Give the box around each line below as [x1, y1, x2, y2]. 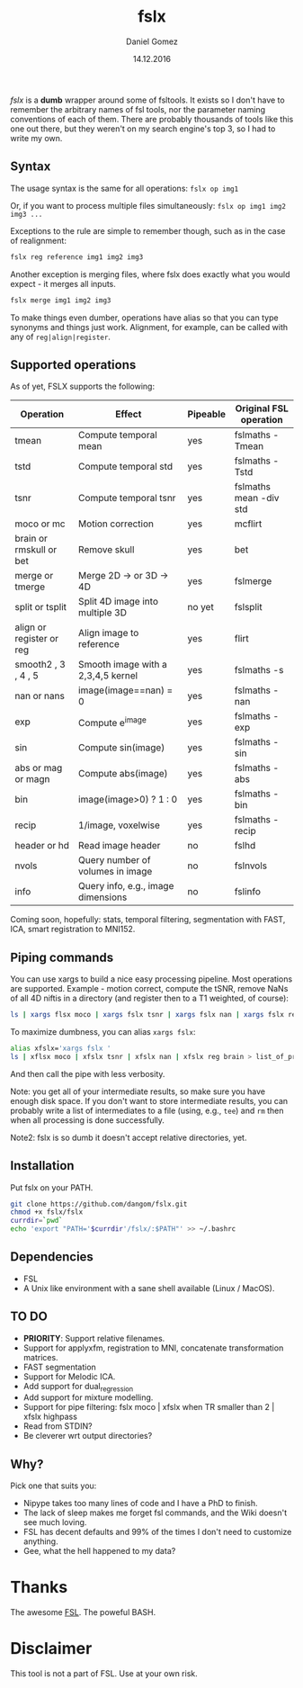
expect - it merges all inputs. [10, 278, 116, 289]
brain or [14, 533, 49, 545]
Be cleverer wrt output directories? [22, 1431, 153, 1441]
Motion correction [78, 517, 154, 530]
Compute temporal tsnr [78, 492, 176, 505]
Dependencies [10, 1249, 94, 1265]
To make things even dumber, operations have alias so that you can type [10, 312, 279, 323]
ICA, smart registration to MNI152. [10, 924, 136, 935]
